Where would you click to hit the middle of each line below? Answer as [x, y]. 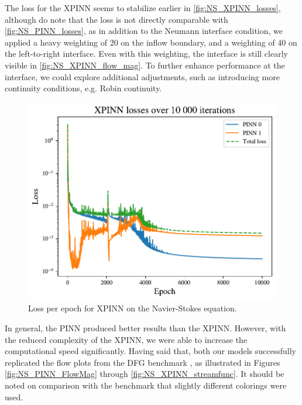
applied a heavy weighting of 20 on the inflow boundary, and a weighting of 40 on [151, 42]
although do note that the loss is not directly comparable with [116, 19]
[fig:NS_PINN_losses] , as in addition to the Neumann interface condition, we [144, 31]
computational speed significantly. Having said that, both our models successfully [151, 351]
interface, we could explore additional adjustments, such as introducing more [142, 76]
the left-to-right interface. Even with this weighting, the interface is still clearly [146, 54]
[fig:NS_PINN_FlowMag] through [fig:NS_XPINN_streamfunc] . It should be [145, 374]
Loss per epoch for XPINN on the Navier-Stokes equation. [133, 308]
